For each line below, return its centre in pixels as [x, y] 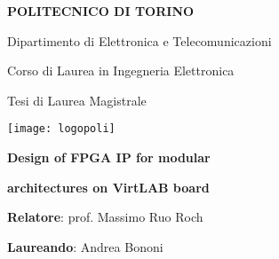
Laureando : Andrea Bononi [85, 246]
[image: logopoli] [61, 129]
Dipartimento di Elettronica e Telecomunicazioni [139, 40]
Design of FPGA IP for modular [109, 157]
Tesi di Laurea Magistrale [77, 100]
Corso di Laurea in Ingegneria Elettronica [121, 71]
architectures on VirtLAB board [108, 187]
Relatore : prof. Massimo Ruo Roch [105, 217]
